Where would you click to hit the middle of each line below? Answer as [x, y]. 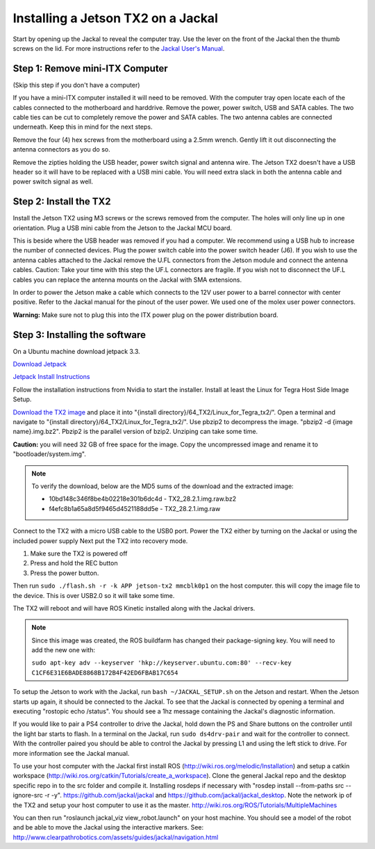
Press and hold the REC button [74, 563]
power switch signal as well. [53, 181]
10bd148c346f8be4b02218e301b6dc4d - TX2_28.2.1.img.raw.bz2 [143, 499]
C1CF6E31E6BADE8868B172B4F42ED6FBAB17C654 [105, 672]
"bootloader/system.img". [50, 454]
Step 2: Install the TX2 [62, 202]
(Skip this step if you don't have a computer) [76, 85]
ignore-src [28, 795]
